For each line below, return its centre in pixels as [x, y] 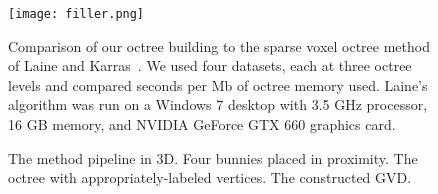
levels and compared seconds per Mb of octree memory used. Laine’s [218, 84]
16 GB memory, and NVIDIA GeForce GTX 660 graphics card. [202, 124]
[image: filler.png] [76, 14]
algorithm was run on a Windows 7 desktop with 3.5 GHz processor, [218, 104]
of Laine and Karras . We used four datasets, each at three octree [210, 65]
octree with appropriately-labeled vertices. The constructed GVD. [210, 177]
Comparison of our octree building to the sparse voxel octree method [219, 45]
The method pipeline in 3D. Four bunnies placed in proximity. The [213, 157]
